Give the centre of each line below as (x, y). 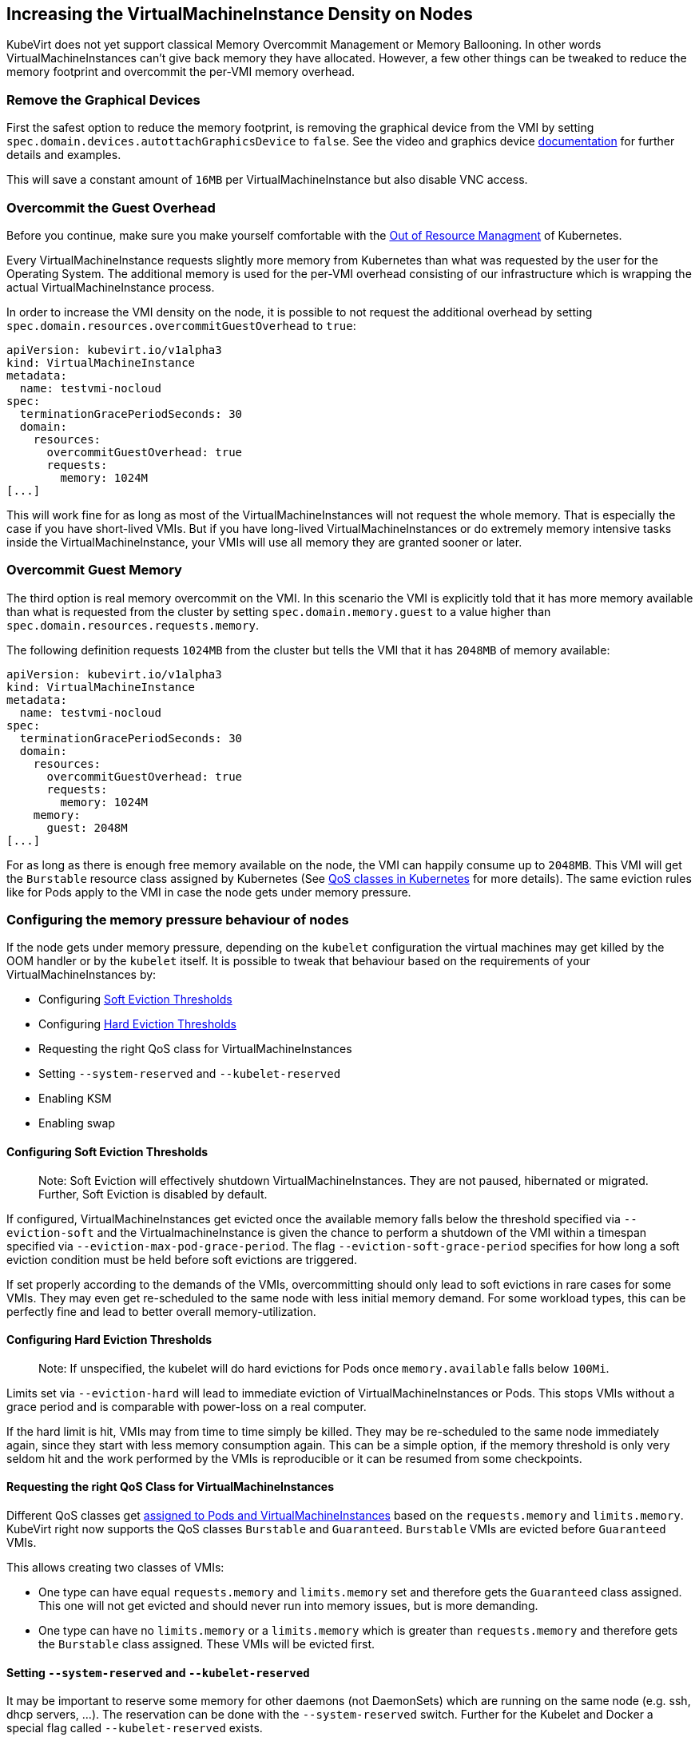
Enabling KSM (75, 1099)
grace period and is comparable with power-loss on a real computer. (187, 1406)
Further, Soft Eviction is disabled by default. (153, 1194)
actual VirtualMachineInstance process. (111, 287)
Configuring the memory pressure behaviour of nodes (178, 920)
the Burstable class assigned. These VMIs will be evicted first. (207, 1644)
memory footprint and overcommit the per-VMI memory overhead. (181, 72)
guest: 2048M (87, 827)
